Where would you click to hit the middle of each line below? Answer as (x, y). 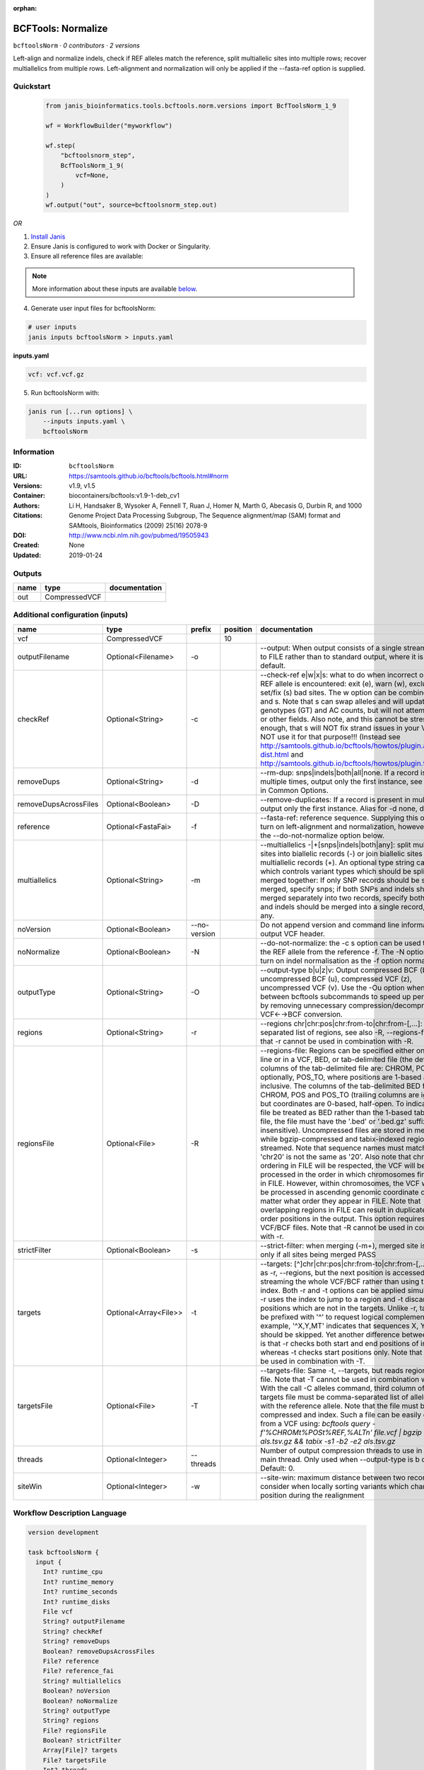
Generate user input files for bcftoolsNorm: (93, 309)
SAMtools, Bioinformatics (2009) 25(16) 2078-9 (138, 525)
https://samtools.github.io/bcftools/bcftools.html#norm (149, 476)
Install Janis (48, 236)
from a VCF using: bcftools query (316, 1423)
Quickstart (32, 86)
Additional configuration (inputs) (71, 615)
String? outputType (77, 1711)
